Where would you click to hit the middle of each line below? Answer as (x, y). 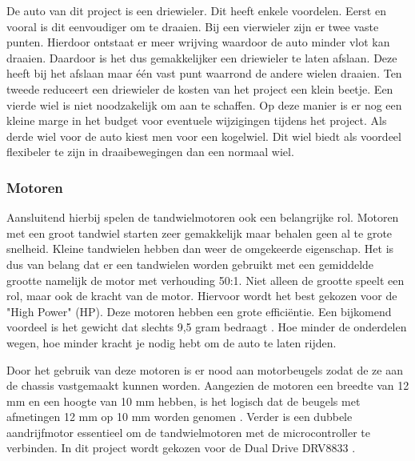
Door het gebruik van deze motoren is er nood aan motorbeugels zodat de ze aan (205, 369)
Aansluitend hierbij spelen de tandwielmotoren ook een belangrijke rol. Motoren (203, 217)
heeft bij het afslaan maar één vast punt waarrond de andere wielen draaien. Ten (204, 73)
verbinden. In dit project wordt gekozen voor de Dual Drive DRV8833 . (181, 448)
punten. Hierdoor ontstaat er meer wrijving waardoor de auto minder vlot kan (198, 42)
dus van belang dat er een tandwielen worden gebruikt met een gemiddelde (190, 264)
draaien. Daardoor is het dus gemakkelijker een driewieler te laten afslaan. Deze (202, 57)
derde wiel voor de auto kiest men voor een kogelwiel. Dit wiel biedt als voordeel (204, 136)
